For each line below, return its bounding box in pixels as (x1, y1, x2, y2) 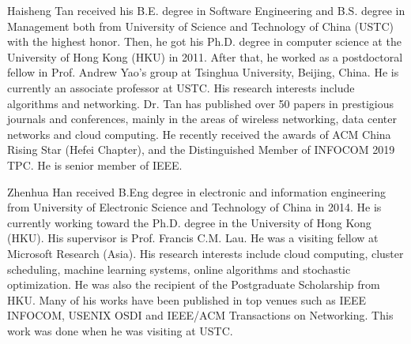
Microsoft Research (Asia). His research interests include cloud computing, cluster (7, 245, 404, 261)
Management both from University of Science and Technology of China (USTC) (7, 17, 394, 34)
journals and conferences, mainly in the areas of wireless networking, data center (7, 110, 397, 127)
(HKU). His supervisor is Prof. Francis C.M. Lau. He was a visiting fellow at (7, 230, 379, 246)
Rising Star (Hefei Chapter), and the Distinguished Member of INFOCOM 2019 (7, 141, 395, 158)
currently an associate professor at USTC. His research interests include (7, 79, 355, 95)
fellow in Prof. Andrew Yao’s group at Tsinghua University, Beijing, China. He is (7, 64, 399, 80)
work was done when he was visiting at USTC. (7, 322, 233, 338)
